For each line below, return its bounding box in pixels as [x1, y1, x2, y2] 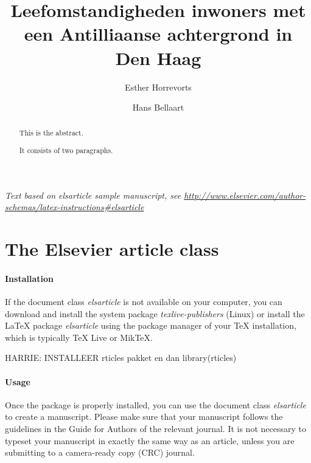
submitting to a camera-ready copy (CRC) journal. [5, 446, 195, 459]
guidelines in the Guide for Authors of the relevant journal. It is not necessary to [5, 422, 306, 434]
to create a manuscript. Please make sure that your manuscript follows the [5, 410, 283, 423]
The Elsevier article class [5, 236, 219, 261]
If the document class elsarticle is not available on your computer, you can [5, 295, 282, 308]
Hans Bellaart [132, 101, 184, 114]
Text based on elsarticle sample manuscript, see [5, 188, 181, 201]
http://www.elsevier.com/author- [184, 188, 306, 201]
